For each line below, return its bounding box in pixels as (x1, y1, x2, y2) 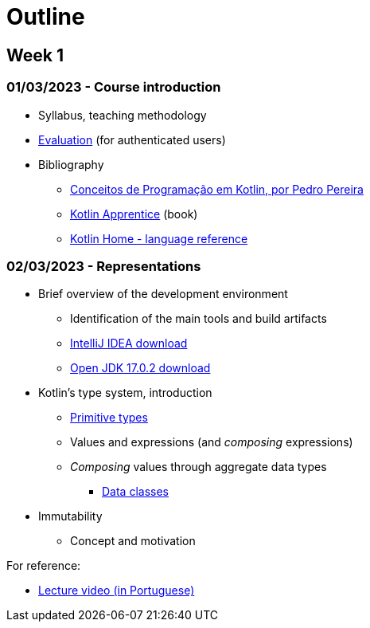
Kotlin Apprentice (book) (70, 206, 198, 221)
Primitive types (70, 410, 148, 425)
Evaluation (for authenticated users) (38, 132, 226, 147)
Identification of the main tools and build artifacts (70, 312, 327, 326)
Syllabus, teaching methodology (38, 108, 207, 122)
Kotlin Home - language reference (70, 231, 248, 245)
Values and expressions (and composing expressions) (70, 435, 353, 449)
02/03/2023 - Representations (6, 257, 201, 274)
